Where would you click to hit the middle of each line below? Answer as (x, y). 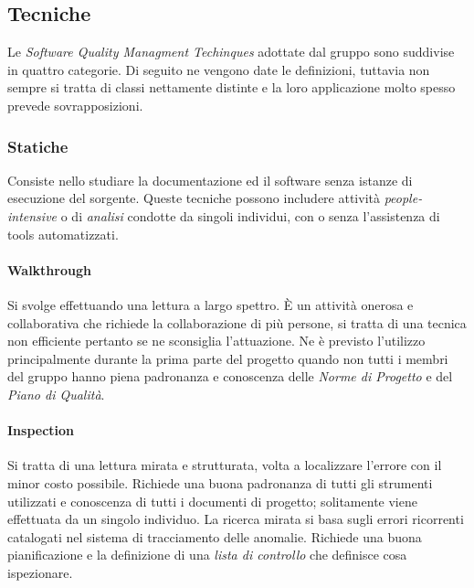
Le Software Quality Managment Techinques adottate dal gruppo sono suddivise (231, 52)
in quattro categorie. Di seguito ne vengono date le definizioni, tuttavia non (219, 69)
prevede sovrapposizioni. (75, 105)
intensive (32, 215)
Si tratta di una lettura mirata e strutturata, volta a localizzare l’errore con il (225, 465)
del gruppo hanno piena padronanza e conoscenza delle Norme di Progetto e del (230, 376)
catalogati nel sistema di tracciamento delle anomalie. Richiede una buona (215, 536)
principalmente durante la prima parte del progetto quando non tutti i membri (228, 358)
